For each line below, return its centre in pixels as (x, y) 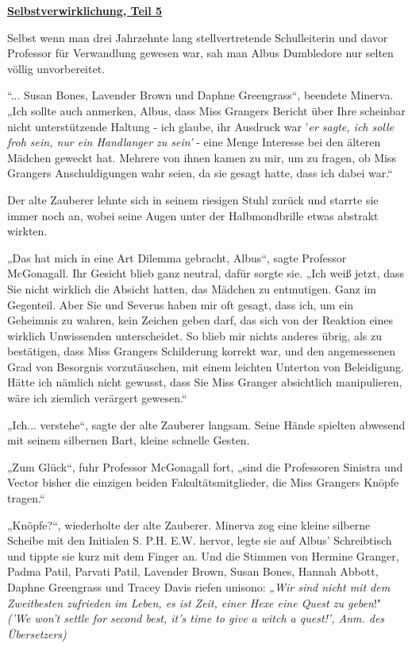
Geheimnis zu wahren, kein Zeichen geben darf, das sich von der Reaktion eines (200, 320)
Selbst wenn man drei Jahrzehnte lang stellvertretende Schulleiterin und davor (198, 37)
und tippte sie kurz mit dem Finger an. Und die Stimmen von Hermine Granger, (203, 555)
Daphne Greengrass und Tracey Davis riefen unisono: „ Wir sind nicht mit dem (199, 587)
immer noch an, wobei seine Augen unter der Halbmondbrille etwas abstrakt (193, 215)
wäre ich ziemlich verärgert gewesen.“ (97, 398)
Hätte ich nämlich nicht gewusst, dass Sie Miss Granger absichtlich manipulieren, (205, 382)
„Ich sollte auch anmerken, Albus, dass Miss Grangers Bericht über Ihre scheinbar (206, 110)
